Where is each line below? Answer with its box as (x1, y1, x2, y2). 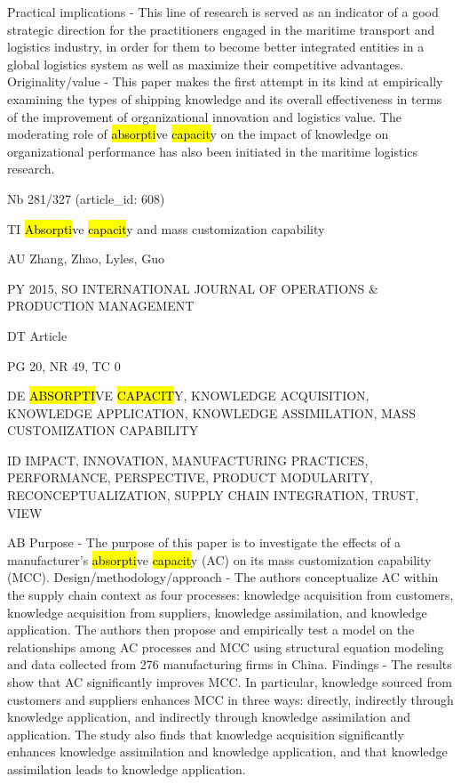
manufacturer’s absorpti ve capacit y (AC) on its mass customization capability (7, 550, 432, 569)
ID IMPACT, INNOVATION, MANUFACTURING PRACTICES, (7, 450, 369, 469)
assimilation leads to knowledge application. (7, 759, 246, 778)
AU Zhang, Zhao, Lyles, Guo (7, 249, 164, 268)
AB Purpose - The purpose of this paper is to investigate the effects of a (7, 533, 401, 552)
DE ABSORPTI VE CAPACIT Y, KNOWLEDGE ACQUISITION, (7, 386, 370, 405)
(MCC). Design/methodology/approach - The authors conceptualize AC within (7, 568, 439, 586)
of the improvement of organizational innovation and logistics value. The (7, 107, 401, 125)
